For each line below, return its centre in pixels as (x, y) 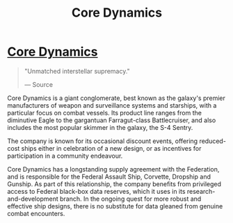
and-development (33, 199)
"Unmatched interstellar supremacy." (77, 71)
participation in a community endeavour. (65, 156)
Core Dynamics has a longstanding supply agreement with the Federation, (113, 169)
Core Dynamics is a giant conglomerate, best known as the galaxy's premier (116, 98)
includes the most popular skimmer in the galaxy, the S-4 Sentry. (100, 127)
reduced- (212, 141)
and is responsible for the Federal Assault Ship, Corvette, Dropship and (109, 176)
